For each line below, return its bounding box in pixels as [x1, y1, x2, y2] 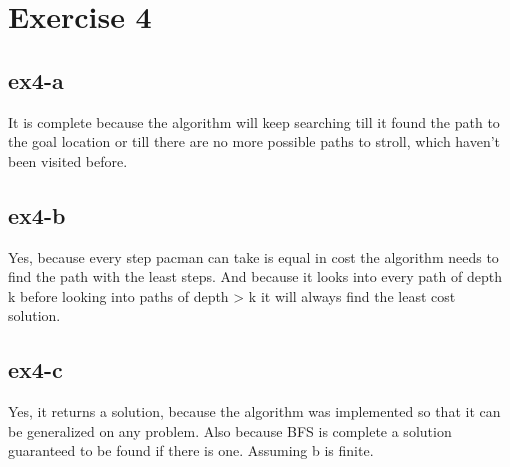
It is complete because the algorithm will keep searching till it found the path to [8, 111, 500, 132]
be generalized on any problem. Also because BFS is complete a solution [8, 420, 452, 441]
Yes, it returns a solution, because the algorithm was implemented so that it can [8, 401, 501, 422]
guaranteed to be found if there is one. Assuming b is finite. [8, 440, 374, 461]
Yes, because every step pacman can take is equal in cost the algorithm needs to [8, 246, 499, 267]
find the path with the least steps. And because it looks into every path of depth [8, 266, 502, 287]
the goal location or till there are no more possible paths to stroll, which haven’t [8, 131, 501, 152]
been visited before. [8, 150, 128, 171]
